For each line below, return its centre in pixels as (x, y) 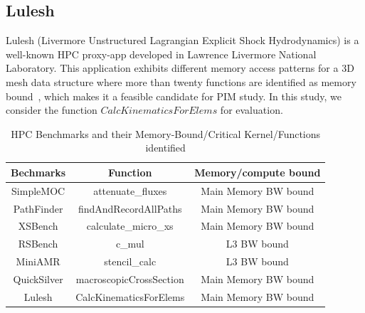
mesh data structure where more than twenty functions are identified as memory (181, 81)
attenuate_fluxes (130, 190)
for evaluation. (252, 110)
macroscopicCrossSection (130, 279)
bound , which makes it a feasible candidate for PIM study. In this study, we (174, 96)
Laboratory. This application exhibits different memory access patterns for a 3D (180, 68)
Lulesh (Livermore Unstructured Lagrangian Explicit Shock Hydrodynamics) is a (182, 40)
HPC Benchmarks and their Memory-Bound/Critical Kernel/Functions (166, 133)
